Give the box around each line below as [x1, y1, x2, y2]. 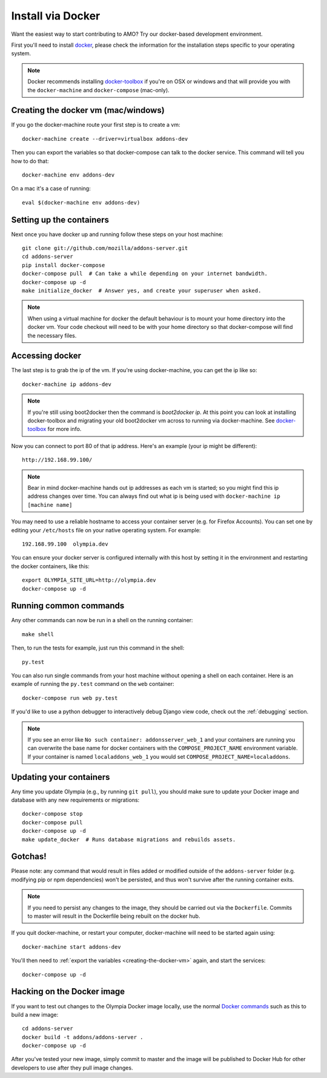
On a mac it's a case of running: [11, 185, 91, 192]
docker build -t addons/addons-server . [22, 1034, 144, 1040]
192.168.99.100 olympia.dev [22, 540, 108, 547]
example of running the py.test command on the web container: [11, 680, 175, 688]
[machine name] [27, 501, 73, 508]
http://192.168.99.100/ [22, 456, 93, 464]
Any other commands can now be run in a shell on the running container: [11, 617, 193, 624]
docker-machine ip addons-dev [22, 381, 112, 388]
